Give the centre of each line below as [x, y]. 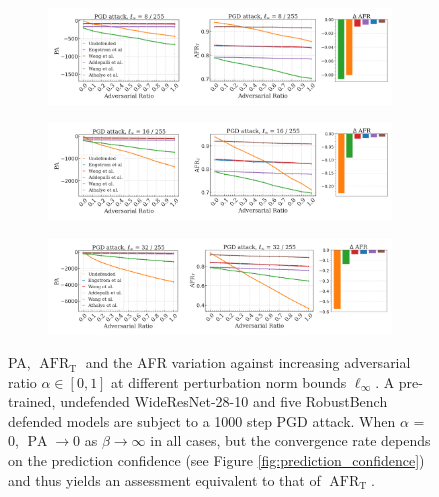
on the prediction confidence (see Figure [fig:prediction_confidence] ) [216, 460]
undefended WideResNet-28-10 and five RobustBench [224, 401]
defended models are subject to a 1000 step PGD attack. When [202, 420]
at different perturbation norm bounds [229, 381]
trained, [32, 401]
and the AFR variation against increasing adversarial [248, 362]
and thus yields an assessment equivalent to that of [164, 479]
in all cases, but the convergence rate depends [290, 440]
